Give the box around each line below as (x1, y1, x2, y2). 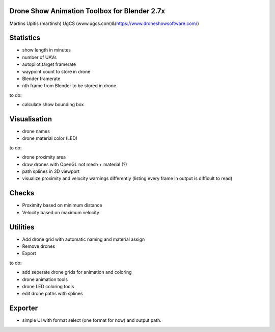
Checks (9, 189, 35, 197)
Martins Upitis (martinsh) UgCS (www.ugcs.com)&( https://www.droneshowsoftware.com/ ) (9, 20, 199, 27)
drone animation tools (22, 276, 68, 283)
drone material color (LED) (22, 135, 78, 141)
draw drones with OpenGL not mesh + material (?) (22, 161, 127, 167)
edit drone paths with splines (22, 291, 83, 297)
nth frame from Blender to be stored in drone (22, 83, 117, 89)
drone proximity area (22, 154, 66, 160)
